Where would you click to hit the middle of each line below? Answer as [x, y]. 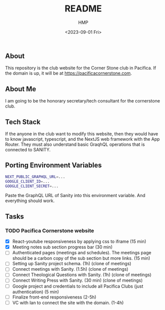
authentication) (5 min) [36, 292]
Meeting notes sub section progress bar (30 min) [62, 247]
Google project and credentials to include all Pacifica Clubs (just [78, 286]
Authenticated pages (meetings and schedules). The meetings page [82, 253]
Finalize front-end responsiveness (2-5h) [54, 297]
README [83, 9]
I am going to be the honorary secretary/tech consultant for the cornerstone [82, 101]
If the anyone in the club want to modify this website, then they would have [82, 134]
